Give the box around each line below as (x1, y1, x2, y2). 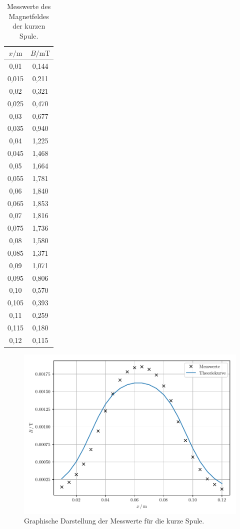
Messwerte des (6, 1, 51, 11)
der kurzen (12, 21, 45, 31)
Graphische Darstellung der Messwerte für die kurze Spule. (24, 515, 204, 526)
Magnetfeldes (8, 11, 49, 21)
